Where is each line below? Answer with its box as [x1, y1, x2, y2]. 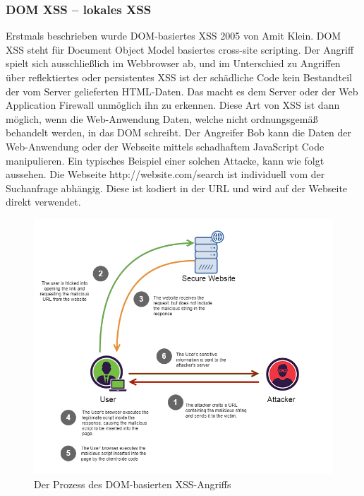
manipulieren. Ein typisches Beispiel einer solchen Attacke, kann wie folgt [6, 153, 324, 167]
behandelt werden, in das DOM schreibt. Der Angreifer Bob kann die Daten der [6, 125, 352, 140]
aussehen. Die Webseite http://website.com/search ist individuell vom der [6, 167, 325, 182]
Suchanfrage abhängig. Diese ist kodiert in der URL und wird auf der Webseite [6, 180, 348, 195]
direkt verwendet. [6, 194, 81, 209]
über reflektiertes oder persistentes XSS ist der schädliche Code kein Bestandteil [6, 70, 352, 84]
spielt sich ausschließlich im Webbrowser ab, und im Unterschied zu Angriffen [6, 56, 341, 71]
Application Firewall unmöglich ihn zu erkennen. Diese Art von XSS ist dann [6, 98, 340, 112]
